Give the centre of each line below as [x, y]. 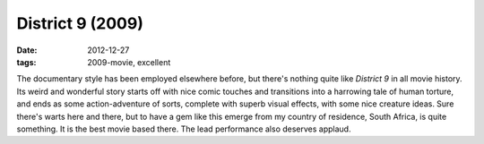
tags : [26, 62]
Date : [27, 50]
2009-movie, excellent [129, 62]
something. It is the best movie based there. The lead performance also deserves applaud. [184, 129]
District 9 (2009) [80, 23]
